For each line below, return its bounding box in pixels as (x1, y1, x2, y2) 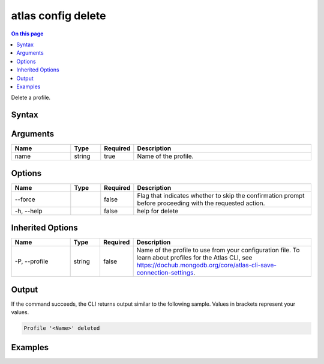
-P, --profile (14, 257, 49, 265)
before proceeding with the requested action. (137, 199, 265, 207)
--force (14, 195, 35, 204)
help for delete (137, 207, 179, 215)
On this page (11, 30, 44, 37)
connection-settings (136, 268, 194, 277)
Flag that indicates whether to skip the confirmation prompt (137, 191, 305, 199)
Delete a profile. (11, 94, 51, 102)
